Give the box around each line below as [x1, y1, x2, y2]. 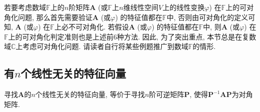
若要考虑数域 [4, 2, 46, 12]
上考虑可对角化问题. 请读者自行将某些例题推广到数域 [16, 41, 188, 51]
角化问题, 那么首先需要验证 [4, 11, 93, 22]
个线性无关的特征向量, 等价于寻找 [35, 89, 145, 99]
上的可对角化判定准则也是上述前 [8, 31, 114, 41]
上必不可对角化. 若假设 [54, 21, 129, 32]
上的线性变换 [162, 2, 205, 12]
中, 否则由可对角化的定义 [166, 11, 248, 22]
